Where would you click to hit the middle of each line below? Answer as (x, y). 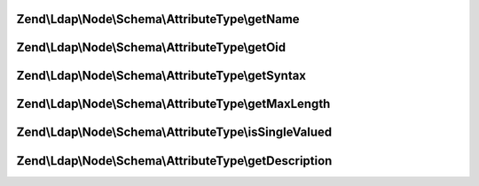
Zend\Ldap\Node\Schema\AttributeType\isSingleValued (174, 132)
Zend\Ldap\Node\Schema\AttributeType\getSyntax (161, 76)
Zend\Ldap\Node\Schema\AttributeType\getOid (151, 47)
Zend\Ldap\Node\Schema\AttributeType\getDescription (174, 161)
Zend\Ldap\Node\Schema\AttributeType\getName (158, 19)
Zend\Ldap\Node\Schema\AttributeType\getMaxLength (173, 104)
